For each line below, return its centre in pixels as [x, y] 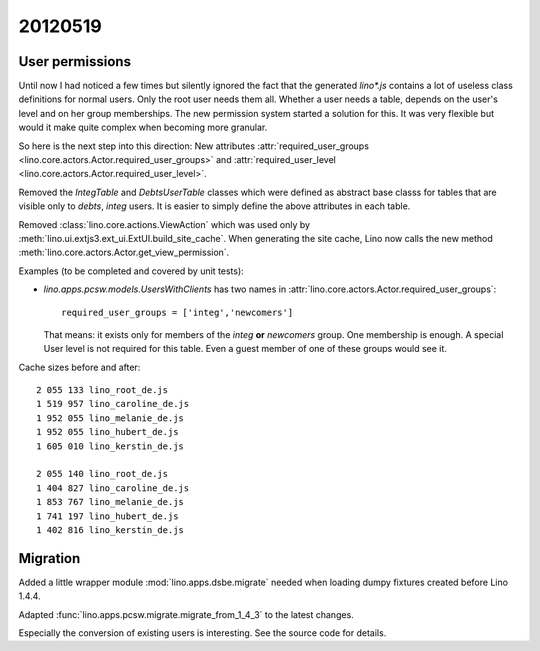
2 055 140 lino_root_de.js [102, 474]
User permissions [75, 61]
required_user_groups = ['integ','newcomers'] [177, 312]
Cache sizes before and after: [79, 367]
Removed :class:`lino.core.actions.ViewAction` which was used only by [164, 224]
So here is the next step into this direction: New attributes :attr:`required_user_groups [194, 146]
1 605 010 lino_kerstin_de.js [110, 446]
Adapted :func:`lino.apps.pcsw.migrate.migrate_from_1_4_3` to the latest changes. [186, 614]
